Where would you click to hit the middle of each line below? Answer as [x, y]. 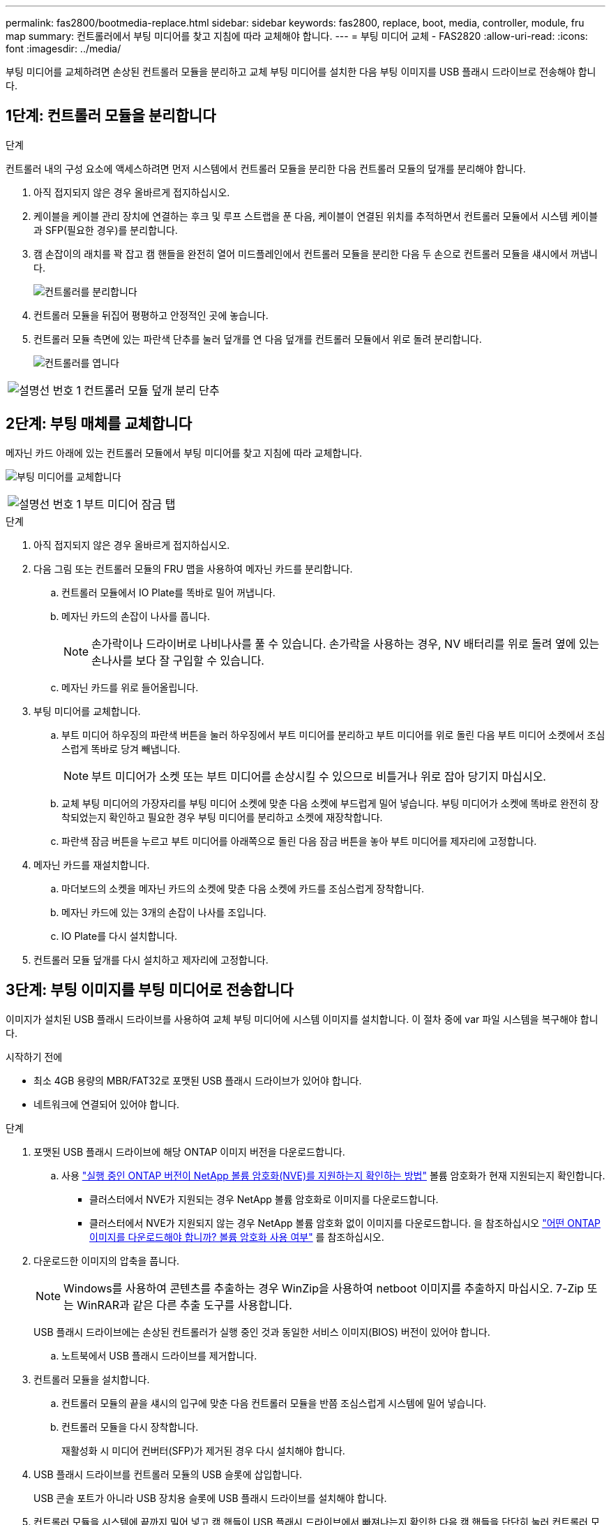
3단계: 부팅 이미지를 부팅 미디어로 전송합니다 [150, 990]
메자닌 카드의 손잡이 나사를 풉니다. [136, 616]
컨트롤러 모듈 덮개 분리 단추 [152, 390]
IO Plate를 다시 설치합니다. [120, 936]
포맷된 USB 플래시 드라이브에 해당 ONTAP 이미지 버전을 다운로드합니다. [189, 1151]
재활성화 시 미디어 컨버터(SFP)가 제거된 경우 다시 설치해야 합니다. [203, 1450]
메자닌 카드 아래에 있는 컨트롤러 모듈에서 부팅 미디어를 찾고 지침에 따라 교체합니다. [184, 452]
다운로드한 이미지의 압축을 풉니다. [107, 1260]
